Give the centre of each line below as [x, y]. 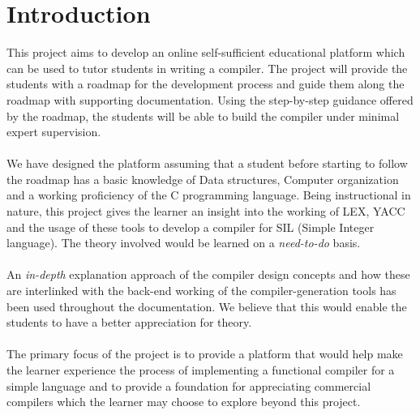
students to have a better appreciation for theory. [129, 322]
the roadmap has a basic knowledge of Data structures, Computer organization [203, 179]
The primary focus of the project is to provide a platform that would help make [205, 354]
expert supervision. [54, 132]
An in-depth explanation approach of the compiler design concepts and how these [208, 274]
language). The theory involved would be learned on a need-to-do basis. [184, 243]
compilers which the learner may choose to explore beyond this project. [184, 402]
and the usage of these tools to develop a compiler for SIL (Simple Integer [191, 227]
